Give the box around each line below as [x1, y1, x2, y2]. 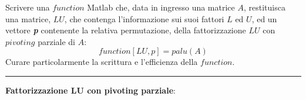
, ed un [251, 12, 277, 25]
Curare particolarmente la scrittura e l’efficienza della [5, 56, 198, 68]
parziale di [38, 35, 75, 47]
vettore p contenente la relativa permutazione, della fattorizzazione [5, 24, 246, 36]
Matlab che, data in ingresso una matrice [87, 1, 235, 13]
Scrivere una [5, 1, 50, 13]
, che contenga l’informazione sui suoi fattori [64, 12, 224, 25]
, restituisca [243, 1, 285, 13]
